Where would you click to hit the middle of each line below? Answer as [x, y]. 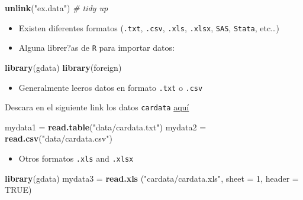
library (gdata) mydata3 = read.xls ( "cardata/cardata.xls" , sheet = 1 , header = [152, 178]
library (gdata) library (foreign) [63, 67]
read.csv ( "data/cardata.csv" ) [59, 138]
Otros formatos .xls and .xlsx [76, 158]
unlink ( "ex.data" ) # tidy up [57, 8]
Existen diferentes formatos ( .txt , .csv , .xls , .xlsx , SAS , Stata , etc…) [149, 27]
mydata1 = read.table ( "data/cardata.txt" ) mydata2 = [106, 127]
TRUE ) [18, 190]
